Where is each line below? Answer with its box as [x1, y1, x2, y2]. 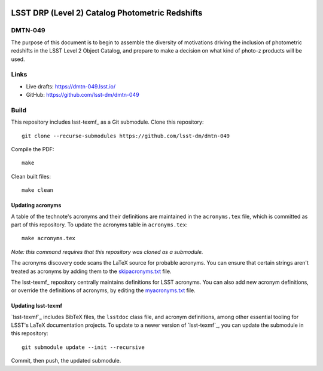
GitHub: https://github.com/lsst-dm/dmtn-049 [26, 91, 140, 99]
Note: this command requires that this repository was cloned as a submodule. [11, 248, 203, 255]
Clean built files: [11, 173, 51, 180]
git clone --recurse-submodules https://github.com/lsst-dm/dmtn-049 [22, 132, 230, 139]
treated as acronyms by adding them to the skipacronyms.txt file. [11, 268, 172, 275]
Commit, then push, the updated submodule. [11, 357, 121, 364]
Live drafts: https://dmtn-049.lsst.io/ [26, 82, 116, 90]
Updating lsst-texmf [11, 302, 63, 309]
